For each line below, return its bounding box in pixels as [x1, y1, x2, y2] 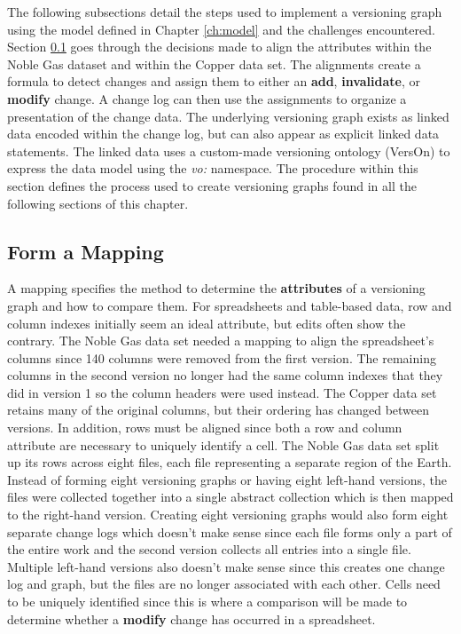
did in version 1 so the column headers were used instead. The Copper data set [7, 383, 437, 401]
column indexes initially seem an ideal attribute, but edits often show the [7, 313, 406, 332]
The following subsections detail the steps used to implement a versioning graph [7, 3, 442, 20]
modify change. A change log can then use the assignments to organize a [7, 89, 407, 107]
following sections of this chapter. [7, 194, 189, 212]
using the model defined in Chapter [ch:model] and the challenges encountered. [7, 20, 435, 38]
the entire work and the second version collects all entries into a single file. [7, 540, 411, 559]
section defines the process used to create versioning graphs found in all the [7, 176, 417, 194]
